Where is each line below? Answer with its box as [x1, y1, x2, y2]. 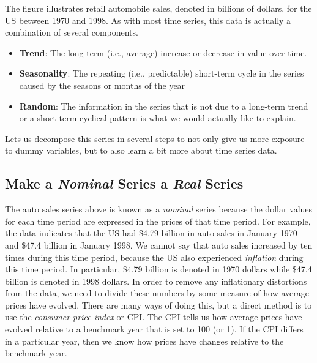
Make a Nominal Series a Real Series [5, 174, 244, 193]
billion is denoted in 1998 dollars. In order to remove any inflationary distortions [5, 274, 307, 287]
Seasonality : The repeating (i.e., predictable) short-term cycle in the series [19, 67, 304, 80]
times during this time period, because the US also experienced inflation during [5, 250, 304, 263]
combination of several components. [5, 26, 138, 39]
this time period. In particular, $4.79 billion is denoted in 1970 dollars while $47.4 [5, 263, 312, 275]
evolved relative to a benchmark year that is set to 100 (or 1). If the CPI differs [5, 323, 304, 335]
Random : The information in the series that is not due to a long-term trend [19, 99, 308, 112]
